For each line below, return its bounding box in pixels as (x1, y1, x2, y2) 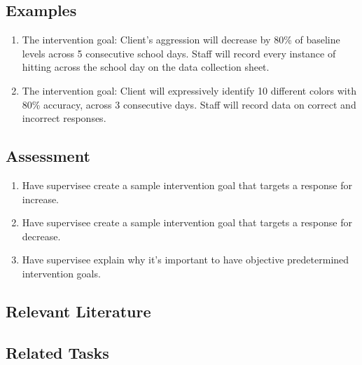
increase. (22, 191, 60, 206)
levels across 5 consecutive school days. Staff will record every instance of (22, 46, 336, 60)
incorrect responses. (22, 111, 106, 125)
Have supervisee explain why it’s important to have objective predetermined (22, 252, 349, 267)
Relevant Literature (6, 300, 151, 322)
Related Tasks (6, 341, 109, 363)
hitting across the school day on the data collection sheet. (22, 60, 270, 74)
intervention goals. (22, 266, 101, 280)
